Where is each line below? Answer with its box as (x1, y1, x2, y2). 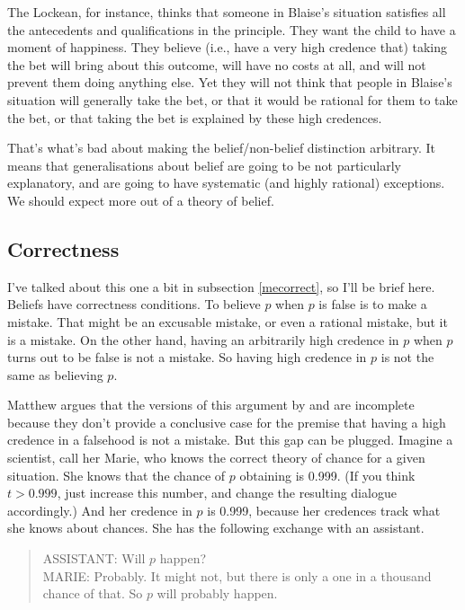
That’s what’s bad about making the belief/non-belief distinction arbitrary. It (7, 138, 436, 157)
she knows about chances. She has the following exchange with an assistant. (7, 518, 425, 537)
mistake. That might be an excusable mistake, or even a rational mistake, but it (7, 312, 448, 331)
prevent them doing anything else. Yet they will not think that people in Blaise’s (7, 73, 452, 92)
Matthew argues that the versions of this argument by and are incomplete (7, 395, 415, 414)
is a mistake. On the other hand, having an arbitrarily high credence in (7, 330, 399, 349)
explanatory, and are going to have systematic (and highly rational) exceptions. (7, 173, 445, 192)
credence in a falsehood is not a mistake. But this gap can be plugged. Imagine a (7, 430, 453, 449)
